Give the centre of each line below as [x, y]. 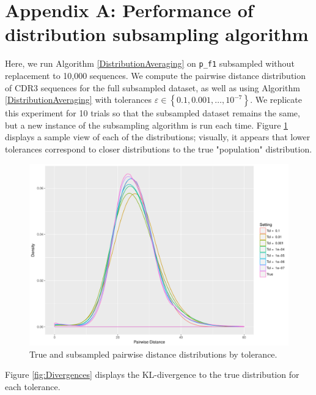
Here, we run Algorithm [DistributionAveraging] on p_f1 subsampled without [150, 63]
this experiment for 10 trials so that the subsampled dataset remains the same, [152, 113]
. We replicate [276, 100]
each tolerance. [33, 386]
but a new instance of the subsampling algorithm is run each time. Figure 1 [147, 125]
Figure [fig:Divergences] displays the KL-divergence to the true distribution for [152, 374]
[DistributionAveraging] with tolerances [79, 100]
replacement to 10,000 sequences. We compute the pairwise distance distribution [156, 75]
